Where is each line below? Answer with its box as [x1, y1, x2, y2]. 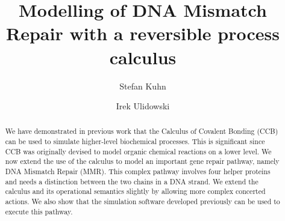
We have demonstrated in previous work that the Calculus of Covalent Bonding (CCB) [5, 126, 278, 136]
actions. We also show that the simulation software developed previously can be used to [5, 196, 280, 207]
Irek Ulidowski [116, 100, 170, 112]
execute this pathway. [5, 206, 73, 216]
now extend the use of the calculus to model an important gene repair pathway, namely [5, 156, 280, 166]
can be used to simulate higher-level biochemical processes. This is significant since [5, 136, 265, 147]
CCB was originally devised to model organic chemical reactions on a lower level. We [5, 146, 272, 156]
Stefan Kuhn [119, 79, 166, 92]
